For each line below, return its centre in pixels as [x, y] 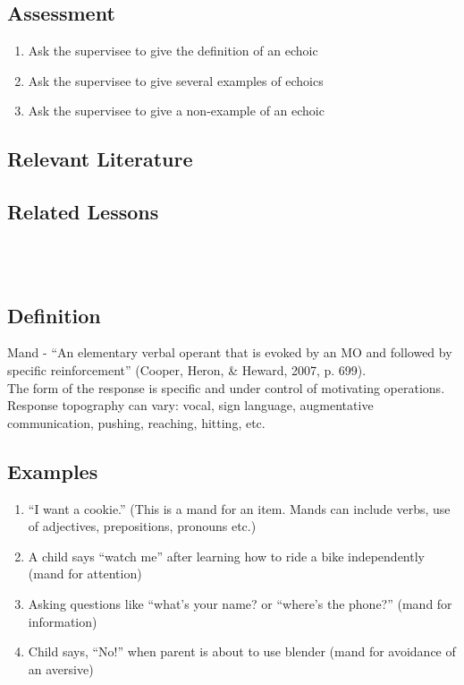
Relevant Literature [100, 159]
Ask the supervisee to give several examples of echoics [176, 80]
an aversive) [61, 668]
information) [63, 621]
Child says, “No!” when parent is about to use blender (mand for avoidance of [242, 651]
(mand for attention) [85, 574]
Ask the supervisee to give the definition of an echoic [173, 51]
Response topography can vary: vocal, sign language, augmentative [190, 405]
